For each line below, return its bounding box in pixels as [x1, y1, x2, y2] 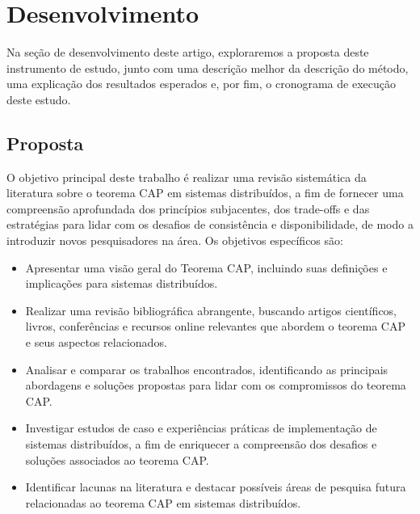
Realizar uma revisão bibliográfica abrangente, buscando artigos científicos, [25, 301, 397, 318]
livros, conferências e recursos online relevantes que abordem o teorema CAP [25, 318, 405, 335]
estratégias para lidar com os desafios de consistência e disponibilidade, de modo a [6, 216, 414, 233]
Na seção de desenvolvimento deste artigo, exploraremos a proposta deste [6, 44, 369, 61]
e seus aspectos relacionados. [25, 334, 167, 351]
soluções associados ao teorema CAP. [25, 451, 209, 468]
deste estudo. [6, 91, 71, 107]
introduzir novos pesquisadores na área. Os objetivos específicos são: [6, 232, 343, 249]
